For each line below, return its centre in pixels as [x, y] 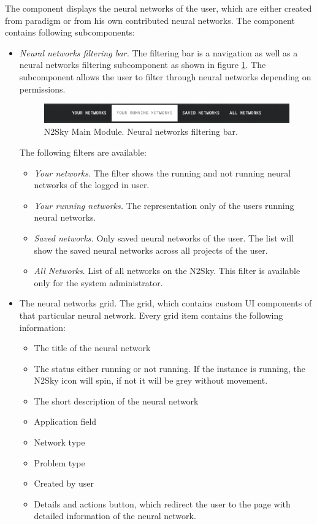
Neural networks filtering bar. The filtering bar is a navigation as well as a [158, 52]
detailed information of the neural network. [115, 516]
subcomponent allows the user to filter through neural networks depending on [165, 76]
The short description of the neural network [116, 401]
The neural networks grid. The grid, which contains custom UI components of [166, 303]
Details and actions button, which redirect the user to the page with [162, 503]
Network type [59, 442]
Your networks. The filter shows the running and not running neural [162, 173]
